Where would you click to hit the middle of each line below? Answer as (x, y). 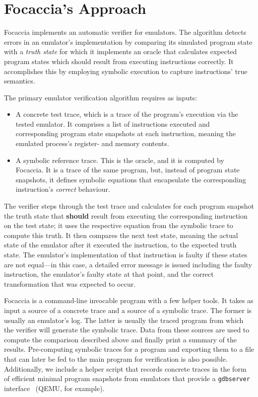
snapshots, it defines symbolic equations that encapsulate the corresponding (131, 179)
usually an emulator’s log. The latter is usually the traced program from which (124, 320)
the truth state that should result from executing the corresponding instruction (126, 215)
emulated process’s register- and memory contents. (92, 143)
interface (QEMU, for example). (54, 388)
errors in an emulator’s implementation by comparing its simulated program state (128, 41)
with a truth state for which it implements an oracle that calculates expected (121, 51)
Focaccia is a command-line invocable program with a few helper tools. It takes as (129, 300)
